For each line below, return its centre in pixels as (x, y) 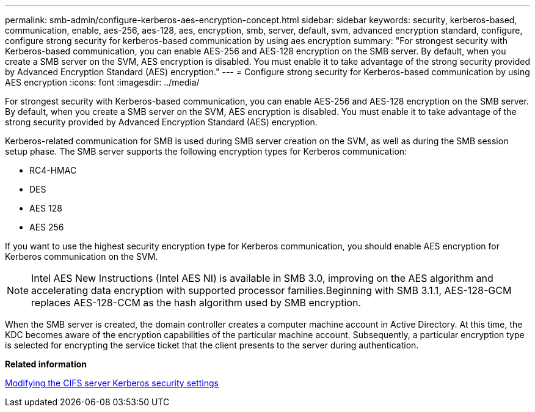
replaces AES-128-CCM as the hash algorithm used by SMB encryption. (196, 303)
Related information (46, 364)
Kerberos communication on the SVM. (82, 256)
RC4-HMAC (53, 170)
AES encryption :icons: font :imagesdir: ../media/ (102, 82)
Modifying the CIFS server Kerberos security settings (112, 383)
